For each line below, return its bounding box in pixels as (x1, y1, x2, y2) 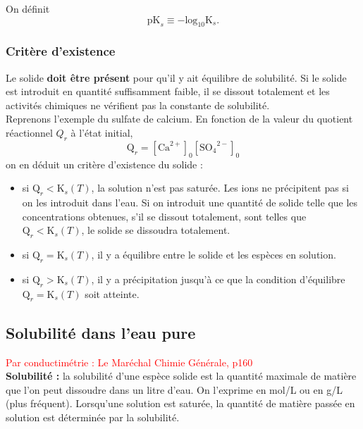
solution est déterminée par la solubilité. (6, 409, 180, 424)
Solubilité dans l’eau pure (6, 321, 196, 343)
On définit (6, 1, 50, 15)
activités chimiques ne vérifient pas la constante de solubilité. (6, 97, 270, 112)
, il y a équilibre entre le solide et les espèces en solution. (91, 247, 336, 261)
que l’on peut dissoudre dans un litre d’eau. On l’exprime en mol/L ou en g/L (6, 382, 343, 397)
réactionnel (6, 125, 53, 139)
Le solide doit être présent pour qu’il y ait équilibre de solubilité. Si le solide (6, 70, 347, 85)
